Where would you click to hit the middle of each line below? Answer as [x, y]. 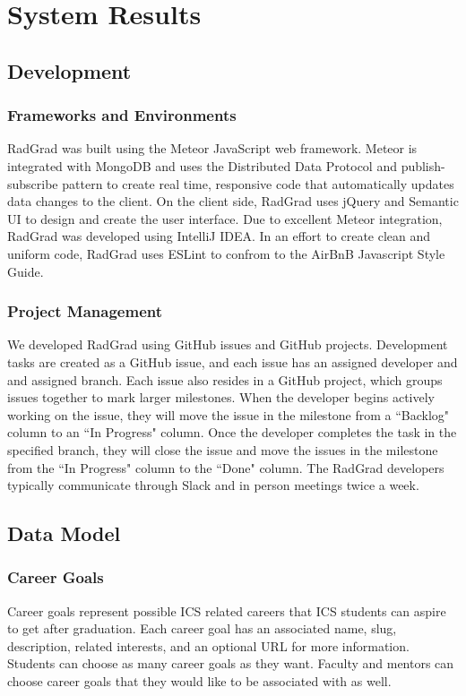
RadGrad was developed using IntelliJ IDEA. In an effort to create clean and [219, 236]
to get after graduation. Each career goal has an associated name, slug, [202, 628]
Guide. [26, 271]
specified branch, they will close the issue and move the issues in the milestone [223, 449]
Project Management [85, 311]
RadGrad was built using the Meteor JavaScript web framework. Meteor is [212, 148]
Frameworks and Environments [122, 115]
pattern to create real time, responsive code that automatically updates [258, 183]
